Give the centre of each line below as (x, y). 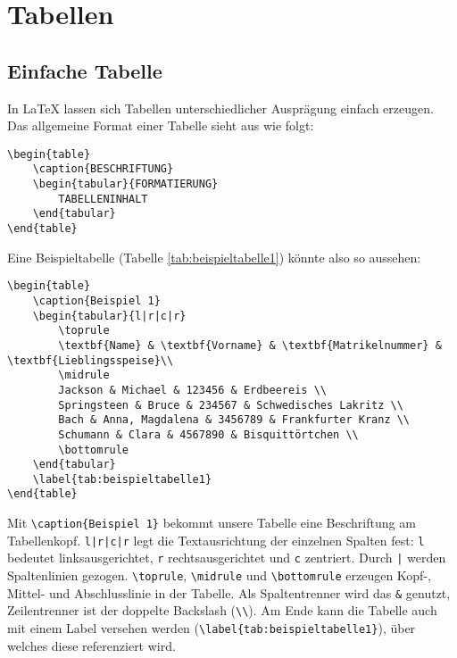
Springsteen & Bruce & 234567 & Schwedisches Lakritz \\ (231, 405)
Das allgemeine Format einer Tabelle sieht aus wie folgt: (161, 125)
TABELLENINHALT (103, 199)
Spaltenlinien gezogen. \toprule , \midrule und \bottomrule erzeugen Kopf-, (219, 575)
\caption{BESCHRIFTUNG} (103, 169)
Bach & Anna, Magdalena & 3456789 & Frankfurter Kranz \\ (234, 420)
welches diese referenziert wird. (91, 645)
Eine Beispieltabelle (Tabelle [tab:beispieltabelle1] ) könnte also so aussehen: (214, 257)
